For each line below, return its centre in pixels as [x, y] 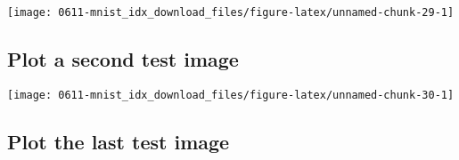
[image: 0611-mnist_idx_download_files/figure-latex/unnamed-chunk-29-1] [231, 12]
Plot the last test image [119, 141]
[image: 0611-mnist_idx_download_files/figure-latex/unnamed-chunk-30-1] [231, 95]
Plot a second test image [123, 59]
